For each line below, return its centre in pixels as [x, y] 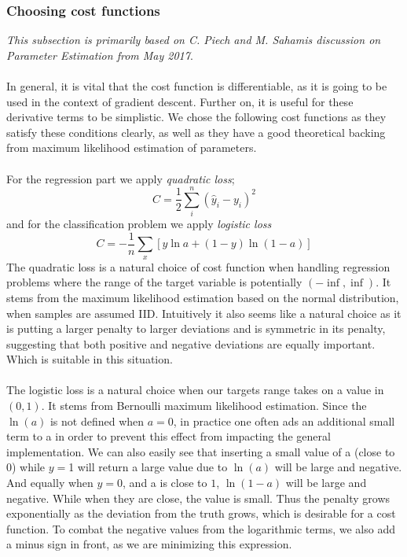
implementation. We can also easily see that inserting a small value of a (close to [201, 451]
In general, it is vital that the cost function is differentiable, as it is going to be [197, 86]
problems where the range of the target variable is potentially [154, 282]
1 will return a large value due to [148, 467]
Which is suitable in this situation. [90, 359]
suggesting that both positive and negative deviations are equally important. [191, 343]
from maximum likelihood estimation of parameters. [132, 148]
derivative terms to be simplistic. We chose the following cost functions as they [196, 117]
